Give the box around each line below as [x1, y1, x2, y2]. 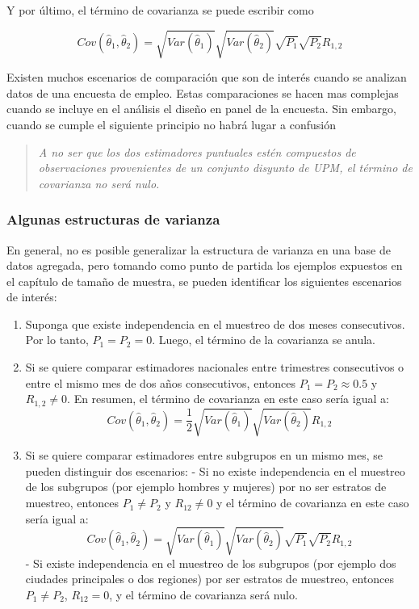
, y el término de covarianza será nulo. [109, 586, 298, 603]
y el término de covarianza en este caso [216, 494, 409, 511]
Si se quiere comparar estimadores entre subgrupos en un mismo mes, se [25, 447, 383, 464]
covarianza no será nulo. [38, 174, 160, 191]
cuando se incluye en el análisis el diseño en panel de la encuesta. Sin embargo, [6, 100, 396, 117]
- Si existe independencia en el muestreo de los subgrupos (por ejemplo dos [25, 554, 396, 571]
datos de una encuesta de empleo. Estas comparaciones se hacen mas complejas [6, 84, 399, 101]
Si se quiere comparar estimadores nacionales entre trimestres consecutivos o [25, 359, 404, 376]
